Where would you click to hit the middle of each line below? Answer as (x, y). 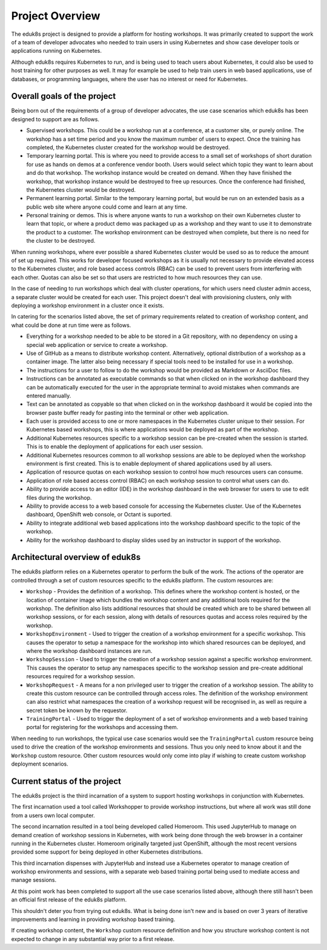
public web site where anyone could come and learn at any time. (107, 207)
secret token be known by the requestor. (77, 710)
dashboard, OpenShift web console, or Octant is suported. (99, 514)
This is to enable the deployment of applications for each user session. (115, 446)
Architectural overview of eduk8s (76, 557)
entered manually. (49, 396)
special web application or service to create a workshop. (97, 345)
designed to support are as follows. (55, 119)
